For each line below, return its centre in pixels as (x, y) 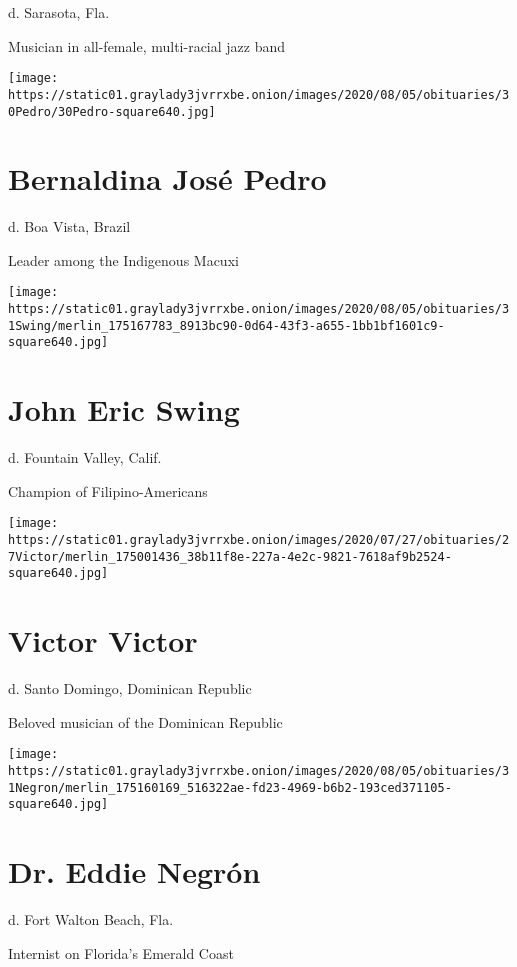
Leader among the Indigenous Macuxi (123, 259)
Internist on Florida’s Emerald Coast (121, 952)
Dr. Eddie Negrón (134, 871)
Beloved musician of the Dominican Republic (145, 721)
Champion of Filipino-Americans (108, 490)
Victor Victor (103, 640)
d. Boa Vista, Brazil (69, 226)
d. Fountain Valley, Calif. (85, 457)
